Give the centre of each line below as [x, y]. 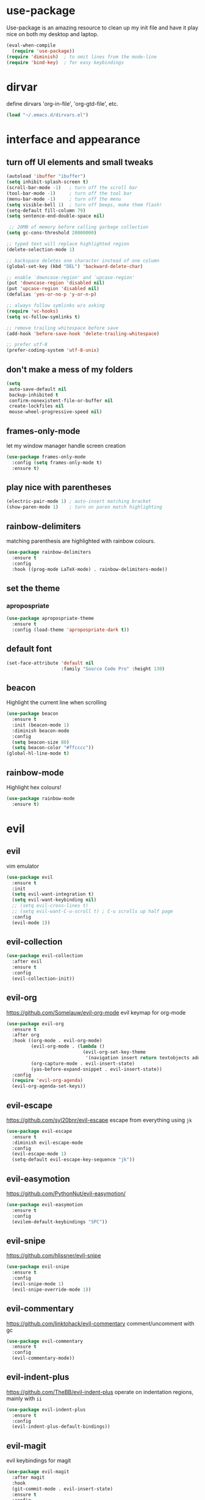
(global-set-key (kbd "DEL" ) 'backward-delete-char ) [75, 266]
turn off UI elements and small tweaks [80, 162]
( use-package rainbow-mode [41, 799]
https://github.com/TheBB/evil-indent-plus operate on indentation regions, [100, 1392]
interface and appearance [73, 140]
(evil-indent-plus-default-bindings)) [61, 1427]
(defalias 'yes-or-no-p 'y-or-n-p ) [52, 294]
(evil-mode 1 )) [31, 923]
